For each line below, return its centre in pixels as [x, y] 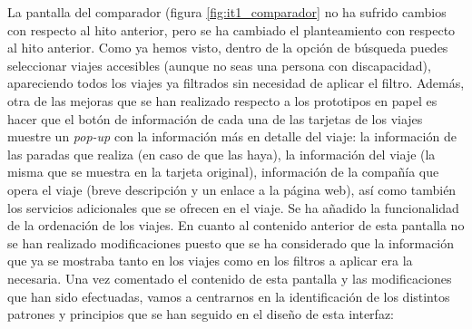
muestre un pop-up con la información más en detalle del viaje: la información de [232, 136]
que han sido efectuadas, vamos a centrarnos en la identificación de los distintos [229, 296]
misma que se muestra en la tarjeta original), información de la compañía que [223, 172]
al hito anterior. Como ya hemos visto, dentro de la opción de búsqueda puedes [228, 48]
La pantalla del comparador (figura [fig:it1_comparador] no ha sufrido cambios [227, 12]
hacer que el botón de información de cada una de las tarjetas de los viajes [215, 118]
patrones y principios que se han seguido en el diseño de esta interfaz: [201, 314]
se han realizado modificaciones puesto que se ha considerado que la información [231, 242]
